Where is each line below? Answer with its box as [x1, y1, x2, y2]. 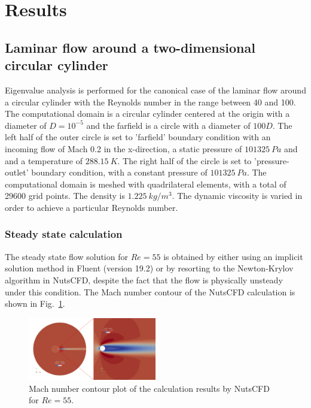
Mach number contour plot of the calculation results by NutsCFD [29, 382, 270, 394]
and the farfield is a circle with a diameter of [86, 119, 251, 131]
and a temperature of [5, 154, 83, 167]
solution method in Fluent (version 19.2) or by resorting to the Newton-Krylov [5, 262, 294, 274]
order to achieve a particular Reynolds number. [5, 201, 178, 213]
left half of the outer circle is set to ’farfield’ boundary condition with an [5, 131, 271, 143]
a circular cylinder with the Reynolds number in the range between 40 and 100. [5, 95, 296, 108]
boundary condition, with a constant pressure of [31, 166, 208, 179]
